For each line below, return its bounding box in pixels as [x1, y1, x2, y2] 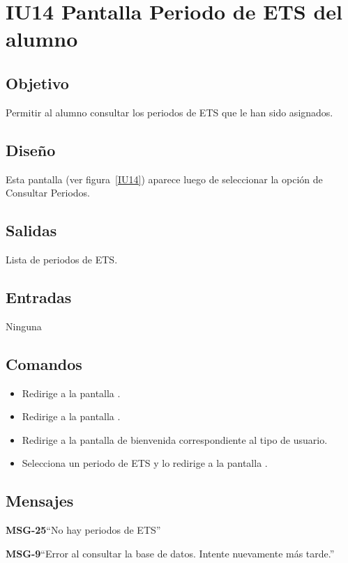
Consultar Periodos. [6, 185, 91, 200]
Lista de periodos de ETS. [6, 252, 118, 266]
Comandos [6, 353, 82, 374]
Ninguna [6, 318, 42, 333]
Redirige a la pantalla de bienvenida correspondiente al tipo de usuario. [22, 432, 328, 447]
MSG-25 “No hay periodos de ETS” [6, 523, 161, 537]
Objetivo [6, 72, 69, 93]
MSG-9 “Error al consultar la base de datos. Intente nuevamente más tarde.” [6, 546, 335, 560]
